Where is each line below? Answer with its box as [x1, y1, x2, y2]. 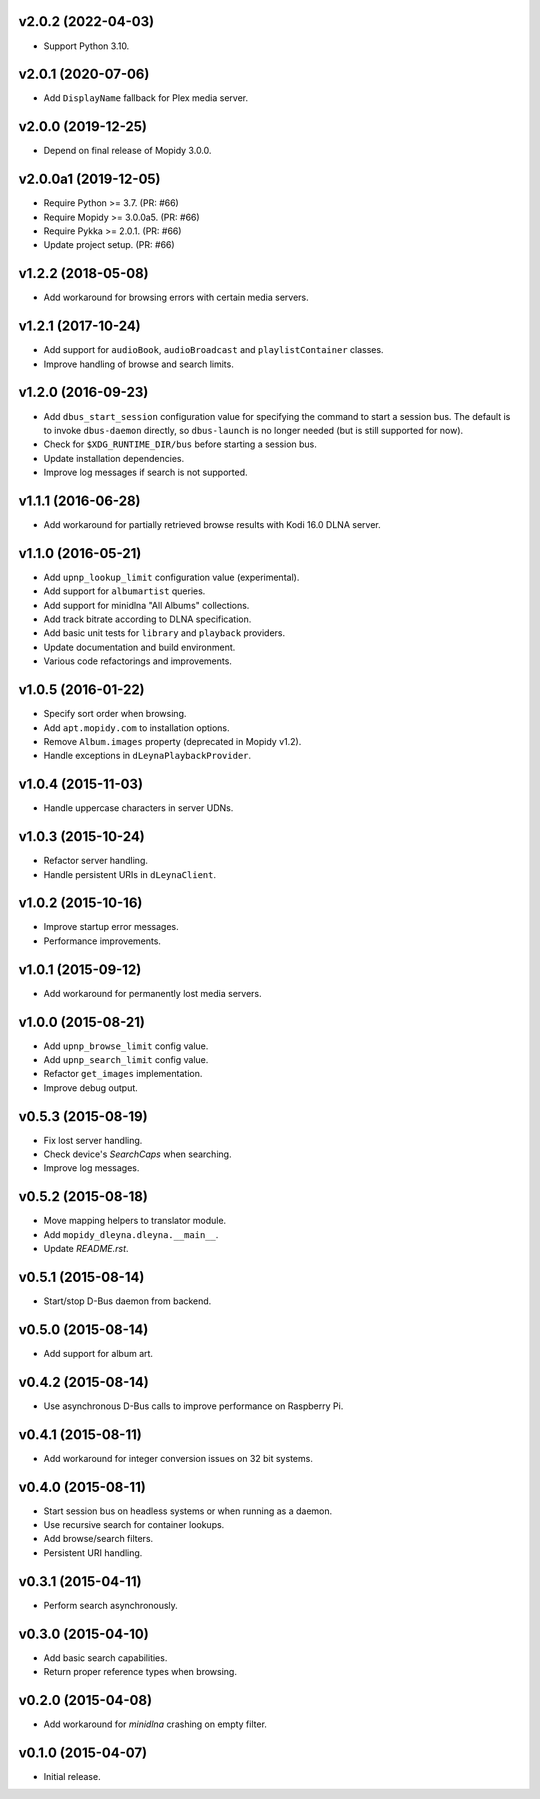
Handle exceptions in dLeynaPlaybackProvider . [43, 750, 252, 762]
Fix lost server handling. [43, 1134, 143, 1146]
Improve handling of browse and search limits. [43, 358, 234, 370]
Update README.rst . [43, 1243, 129, 1255]
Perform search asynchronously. [43, 1599, 179, 1611]
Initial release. [43, 1770, 101, 1782]
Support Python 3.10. [43, 40, 130, 52]
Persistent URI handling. [43, 1546, 143, 1559]
